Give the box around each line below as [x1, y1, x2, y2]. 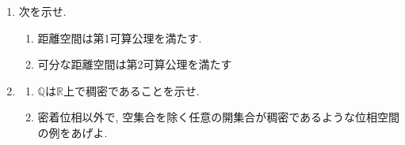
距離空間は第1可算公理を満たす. [37, 29, 202, 46]
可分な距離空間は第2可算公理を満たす [37, 56, 232, 72]
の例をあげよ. [37, 124, 108, 140]
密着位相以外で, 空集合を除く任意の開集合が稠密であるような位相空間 [37, 109, 400, 125]
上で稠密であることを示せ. [63, 82, 200, 99]
